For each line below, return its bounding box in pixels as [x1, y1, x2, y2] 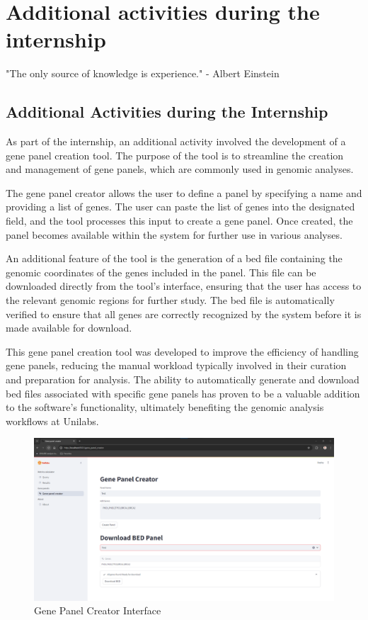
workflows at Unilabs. [6, 413, 99, 428]
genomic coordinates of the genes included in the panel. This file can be [6, 264, 316, 279]
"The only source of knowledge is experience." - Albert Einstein [6, 66, 280, 81]
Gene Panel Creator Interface [34, 603, 161, 618]
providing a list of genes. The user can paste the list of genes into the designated [6, 199, 355, 214]
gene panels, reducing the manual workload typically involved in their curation [6, 358, 347, 373]
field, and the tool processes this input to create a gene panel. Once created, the [6, 213, 353, 228]
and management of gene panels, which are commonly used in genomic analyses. [6, 162, 354, 176]
